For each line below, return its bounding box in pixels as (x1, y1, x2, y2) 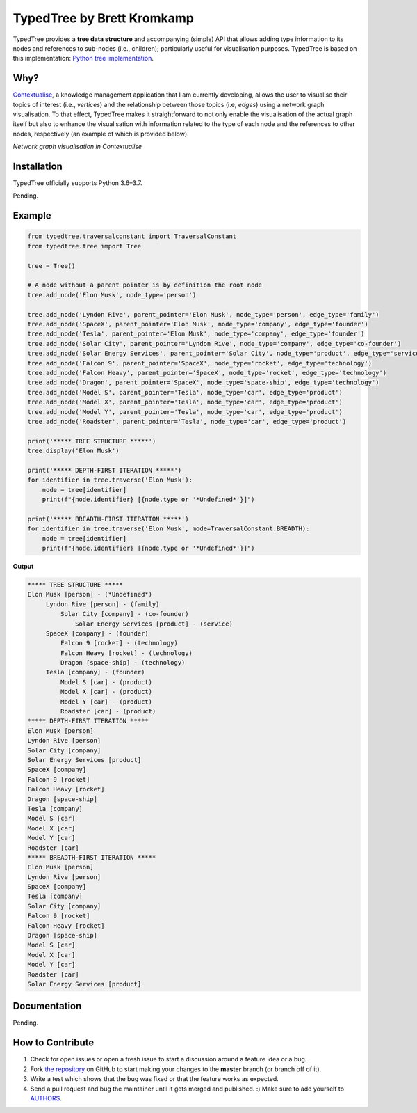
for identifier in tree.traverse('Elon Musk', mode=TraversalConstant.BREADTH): (27, 525, 310, 532)
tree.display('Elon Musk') (27, 447, 120, 455)
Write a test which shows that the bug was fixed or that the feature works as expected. (30, 1075, 279, 1083)
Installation (13, 161, 63, 172)
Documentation (13, 1000, 82, 1012)
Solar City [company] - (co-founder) (60, 610, 189, 618)
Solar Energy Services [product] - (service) (75, 619, 233, 628)
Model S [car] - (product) (60, 678, 153, 686)
